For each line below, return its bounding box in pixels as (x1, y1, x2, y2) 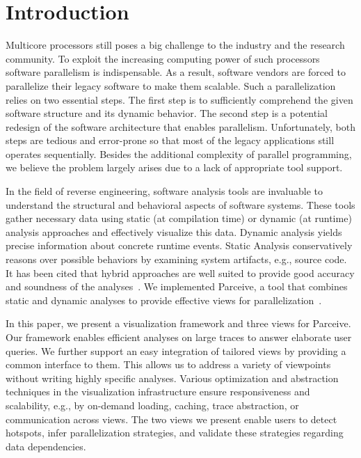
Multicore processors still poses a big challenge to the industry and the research (6, 38, 345, 52)
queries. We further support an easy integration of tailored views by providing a (6, 343, 346, 358)
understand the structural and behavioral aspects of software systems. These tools (6, 197, 355, 212)
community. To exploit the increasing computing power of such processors (6, 51, 320, 65)
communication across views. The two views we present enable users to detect (6, 411, 337, 426)
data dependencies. (6, 439, 86, 453)
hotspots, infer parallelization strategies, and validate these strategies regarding (6, 425, 344, 440)
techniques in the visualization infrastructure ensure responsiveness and (6, 384, 310, 399)
